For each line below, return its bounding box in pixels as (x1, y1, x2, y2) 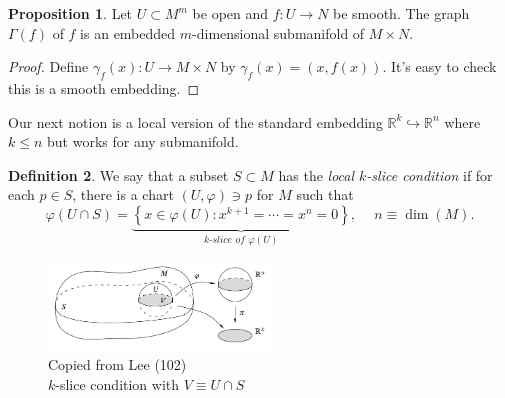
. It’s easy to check (382, 56, 497, 77)
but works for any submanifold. (47, 131, 239, 152)
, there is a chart (72, 184, 174, 205)
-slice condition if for (366, 164, 493, 185)
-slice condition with (55, 373, 180, 394)
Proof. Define (8, 56, 89, 77)
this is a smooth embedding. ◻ (8, 77, 200, 98)
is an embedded (80, 22, 176, 43)
